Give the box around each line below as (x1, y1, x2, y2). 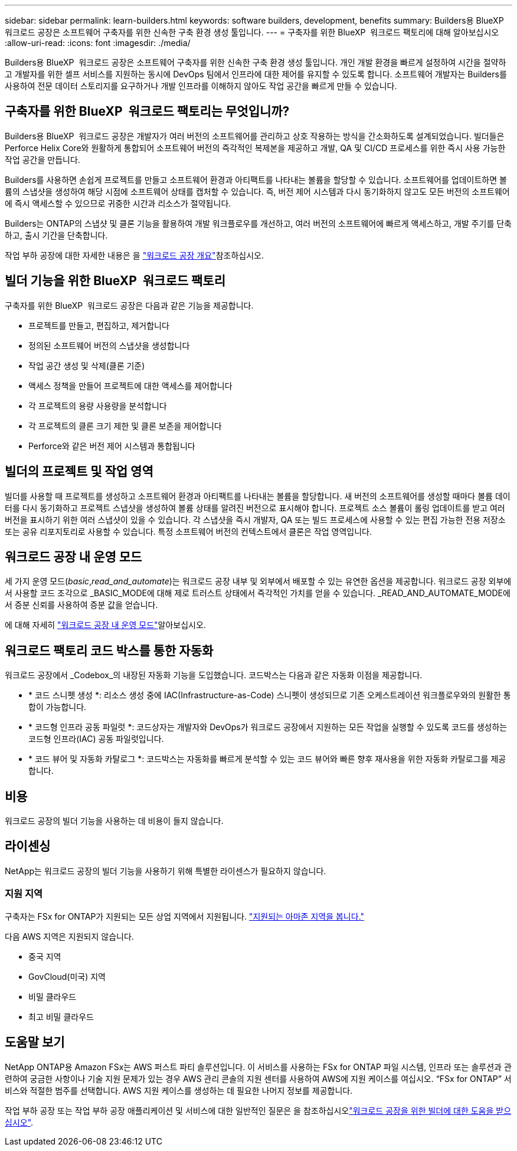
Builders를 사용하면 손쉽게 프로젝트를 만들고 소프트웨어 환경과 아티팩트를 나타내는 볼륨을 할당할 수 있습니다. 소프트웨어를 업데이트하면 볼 (5, 174, 507, 185)
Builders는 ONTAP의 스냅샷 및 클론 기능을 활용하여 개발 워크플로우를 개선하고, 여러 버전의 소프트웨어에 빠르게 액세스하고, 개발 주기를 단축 (5, 218, 512, 228)
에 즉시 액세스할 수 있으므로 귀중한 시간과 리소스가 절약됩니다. (5, 198, 231, 208)
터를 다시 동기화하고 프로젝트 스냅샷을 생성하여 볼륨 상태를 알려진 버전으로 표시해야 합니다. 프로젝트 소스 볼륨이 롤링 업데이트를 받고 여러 (5, 502, 505, 513)
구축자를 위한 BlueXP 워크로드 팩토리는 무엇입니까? (5, 104, 290, 119)
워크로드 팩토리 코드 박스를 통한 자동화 (5, 643, 214, 658)
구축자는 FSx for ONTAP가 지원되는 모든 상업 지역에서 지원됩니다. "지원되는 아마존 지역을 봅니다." (5, 911, 365, 921)
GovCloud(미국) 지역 (28, 971, 106, 982)
